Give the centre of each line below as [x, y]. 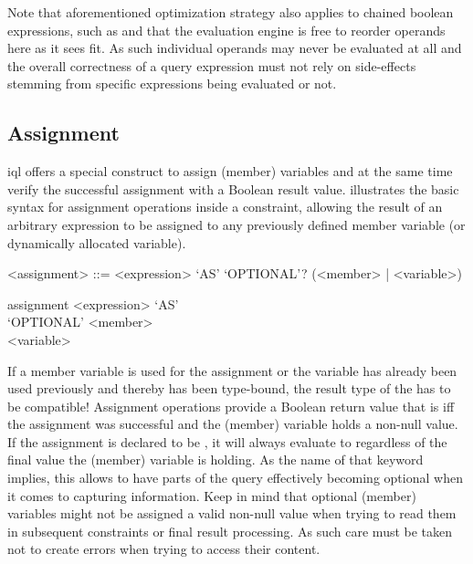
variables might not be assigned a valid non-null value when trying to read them [232, 513]
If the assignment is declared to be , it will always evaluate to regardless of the [227, 441]
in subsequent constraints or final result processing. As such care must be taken [230, 531]
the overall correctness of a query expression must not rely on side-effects [212, 65]
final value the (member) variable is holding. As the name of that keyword [215, 460]
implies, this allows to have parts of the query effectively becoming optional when [235, 478]
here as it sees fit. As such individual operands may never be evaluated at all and [235, 48]
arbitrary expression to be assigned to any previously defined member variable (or [236, 224]
